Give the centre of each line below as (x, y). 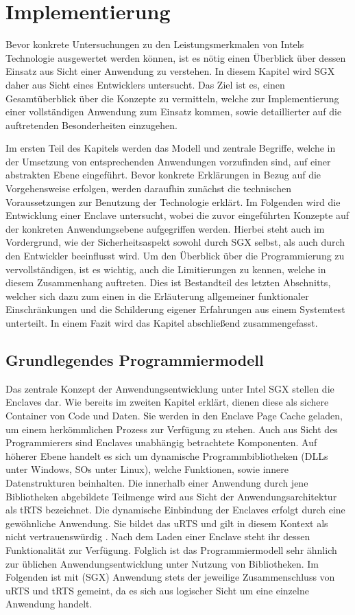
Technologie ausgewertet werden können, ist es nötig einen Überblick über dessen (176, 57)
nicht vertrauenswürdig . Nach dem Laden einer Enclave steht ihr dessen (158, 536)
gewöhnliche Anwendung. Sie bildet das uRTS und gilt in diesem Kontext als (167, 523)
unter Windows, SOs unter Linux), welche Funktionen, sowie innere (147, 469)
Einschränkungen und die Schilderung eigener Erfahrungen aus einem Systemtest (175, 309)
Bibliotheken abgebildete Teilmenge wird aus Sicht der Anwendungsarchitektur (171, 496)
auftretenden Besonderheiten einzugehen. (91, 125)
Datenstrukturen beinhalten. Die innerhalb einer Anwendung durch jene (157, 482)
